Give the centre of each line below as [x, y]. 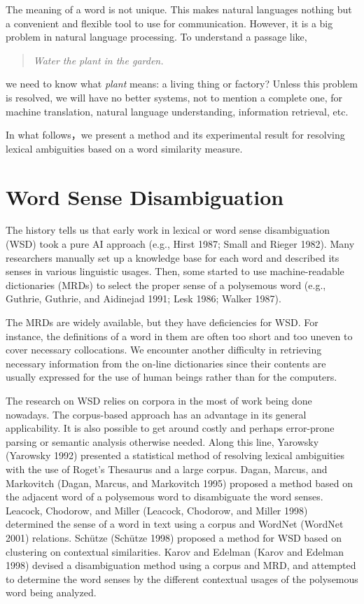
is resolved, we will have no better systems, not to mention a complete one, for [174, 97]
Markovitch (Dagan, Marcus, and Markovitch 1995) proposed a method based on [180, 483]
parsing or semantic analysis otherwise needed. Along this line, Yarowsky [162, 441]
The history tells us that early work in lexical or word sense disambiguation [168, 230]
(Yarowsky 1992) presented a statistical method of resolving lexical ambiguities [175, 455]
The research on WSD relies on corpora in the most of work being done [159, 400]
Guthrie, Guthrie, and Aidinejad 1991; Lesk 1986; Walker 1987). [143, 299]
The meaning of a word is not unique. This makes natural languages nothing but [179, 9]
